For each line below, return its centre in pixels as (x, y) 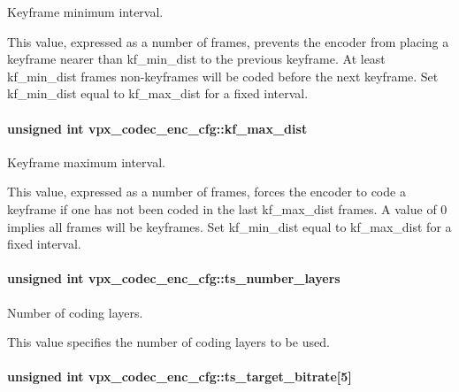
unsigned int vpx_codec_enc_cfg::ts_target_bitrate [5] (180, 377)
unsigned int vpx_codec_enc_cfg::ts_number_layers (174, 278)
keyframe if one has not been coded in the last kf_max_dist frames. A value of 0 (227, 208)
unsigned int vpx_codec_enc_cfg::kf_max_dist (157, 128)
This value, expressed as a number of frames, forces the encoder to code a (207, 192)
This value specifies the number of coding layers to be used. (168, 342)
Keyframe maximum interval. (86, 161)
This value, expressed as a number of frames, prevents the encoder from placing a (228, 41)
